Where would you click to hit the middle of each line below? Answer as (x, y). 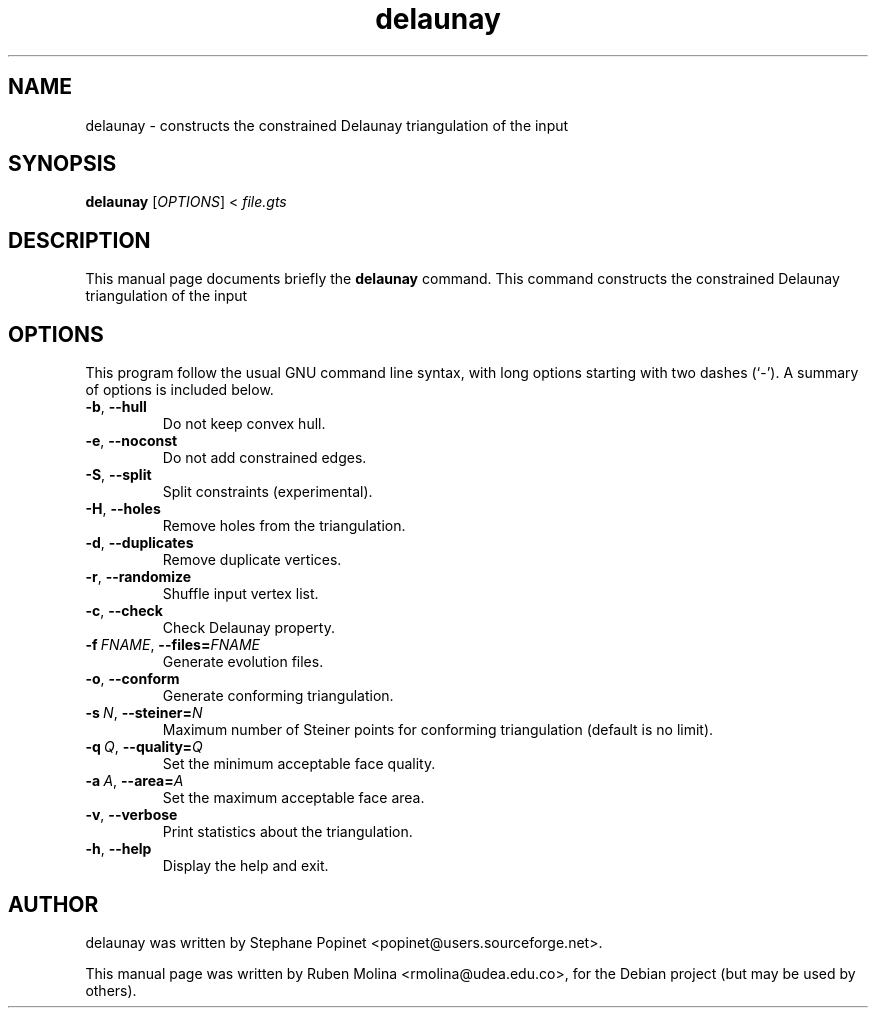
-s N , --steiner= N (144, 713)
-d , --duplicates (139, 543)
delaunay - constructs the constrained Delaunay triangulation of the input (327, 125)
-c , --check (124, 611)
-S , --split (118, 475)
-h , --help (118, 849)
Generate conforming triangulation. (278, 696)
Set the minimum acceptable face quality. (299, 764)
